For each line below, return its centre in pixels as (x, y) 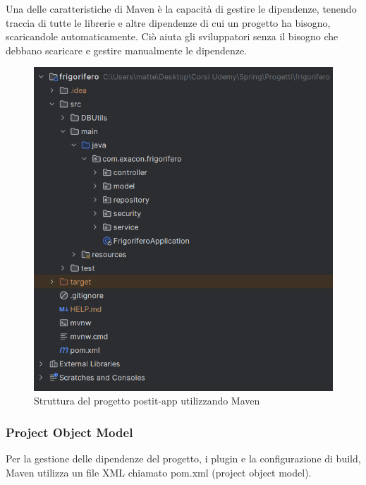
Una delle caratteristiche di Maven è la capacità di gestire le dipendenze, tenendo (181, 8)
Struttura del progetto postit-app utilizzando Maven (147, 401)
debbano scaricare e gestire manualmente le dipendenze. (127, 50)
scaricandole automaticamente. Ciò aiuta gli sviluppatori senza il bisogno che (172, 36)
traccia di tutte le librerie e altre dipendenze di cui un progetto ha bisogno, (168, 22)
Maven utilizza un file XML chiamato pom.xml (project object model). (159, 472)
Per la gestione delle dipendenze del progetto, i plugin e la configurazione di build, (183, 458)
